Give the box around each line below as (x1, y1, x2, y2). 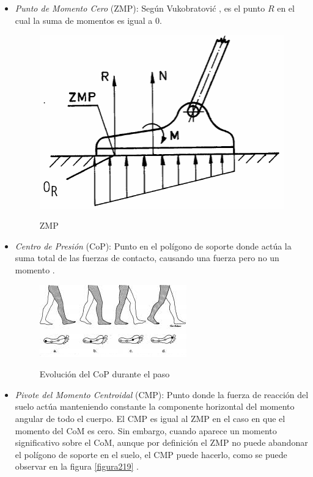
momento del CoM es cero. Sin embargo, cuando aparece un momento (15, 424, 277, 437)
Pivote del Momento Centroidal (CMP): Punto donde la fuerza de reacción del (15, 388, 309, 401)
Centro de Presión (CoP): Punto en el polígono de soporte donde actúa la (15, 239, 292, 252)
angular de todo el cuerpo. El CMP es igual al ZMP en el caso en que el (15, 412, 285, 424)
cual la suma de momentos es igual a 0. (15, 13, 162, 26)
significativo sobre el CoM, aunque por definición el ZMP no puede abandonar (15, 436, 308, 449)
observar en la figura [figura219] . (15, 460, 139, 473)
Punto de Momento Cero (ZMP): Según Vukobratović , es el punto (15, 2, 265, 14)
